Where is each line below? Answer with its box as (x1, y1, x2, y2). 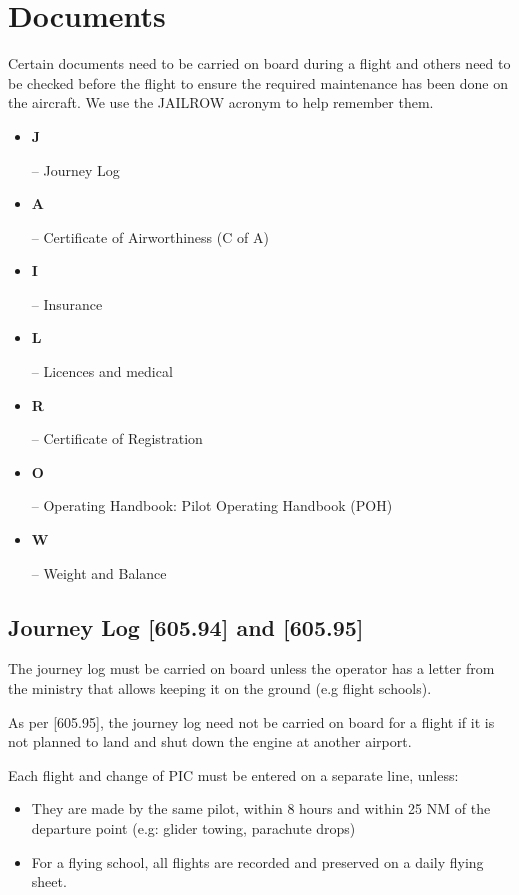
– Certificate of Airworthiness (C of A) (31, 226, 269, 247)
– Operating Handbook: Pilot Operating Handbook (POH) (31, 495, 393, 516)
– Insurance (31, 293, 103, 314)
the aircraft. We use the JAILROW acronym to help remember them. (8, 92, 434, 113)
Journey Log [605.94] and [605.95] (8, 611, 364, 642)
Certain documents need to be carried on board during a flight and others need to (8, 53, 511, 74)
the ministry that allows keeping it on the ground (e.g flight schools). (8, 678, 432, 699)
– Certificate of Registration (31, 428, 203, 449)
